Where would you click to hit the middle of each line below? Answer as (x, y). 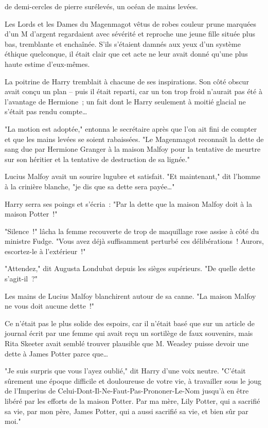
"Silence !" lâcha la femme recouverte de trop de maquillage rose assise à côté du (132, 231)
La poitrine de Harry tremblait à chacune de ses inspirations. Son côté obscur (127, 81)
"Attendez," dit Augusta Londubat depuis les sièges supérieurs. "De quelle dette (130, 268)
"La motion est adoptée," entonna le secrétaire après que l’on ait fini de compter (131, 128)
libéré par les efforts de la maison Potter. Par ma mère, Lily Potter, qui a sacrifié (132, 401)
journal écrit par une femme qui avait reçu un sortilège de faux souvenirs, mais (129, 333)
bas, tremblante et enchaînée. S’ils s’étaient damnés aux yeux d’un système (123, 43)
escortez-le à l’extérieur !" (45, 251)
